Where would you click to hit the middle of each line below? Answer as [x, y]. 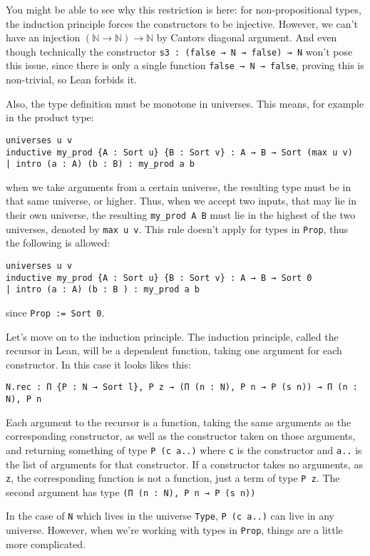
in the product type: [50, 117]
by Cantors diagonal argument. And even [247, 37]
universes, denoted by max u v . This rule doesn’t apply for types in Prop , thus [177, 228]
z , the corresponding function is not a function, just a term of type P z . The [173, 478]
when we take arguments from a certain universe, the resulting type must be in [179, 186]
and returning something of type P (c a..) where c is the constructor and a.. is [184, 449]
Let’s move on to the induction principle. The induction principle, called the [172, 336]
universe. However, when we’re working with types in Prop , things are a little [174, 530]
